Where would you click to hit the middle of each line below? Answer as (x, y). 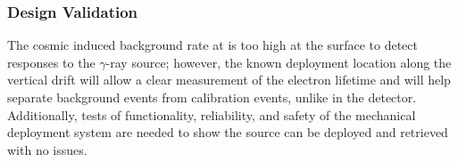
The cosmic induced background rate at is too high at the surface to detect (212, 45)
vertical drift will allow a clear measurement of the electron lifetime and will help (229, 80)
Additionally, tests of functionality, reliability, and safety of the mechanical (212, 114)
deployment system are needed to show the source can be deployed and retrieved (228, 132)
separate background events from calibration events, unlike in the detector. (212, 97)
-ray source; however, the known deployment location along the (279, 62)
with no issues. (47, 149)
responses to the (51, 62)
